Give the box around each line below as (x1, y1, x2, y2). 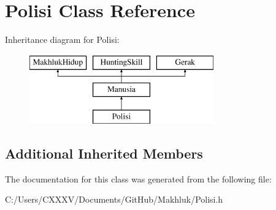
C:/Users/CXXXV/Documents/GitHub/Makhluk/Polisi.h (5, 193, 223, 206)
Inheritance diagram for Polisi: (5, 33, 120, 46)
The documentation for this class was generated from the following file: (5, 172, 272, 185)
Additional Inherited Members (5, 144, 203, 163)
